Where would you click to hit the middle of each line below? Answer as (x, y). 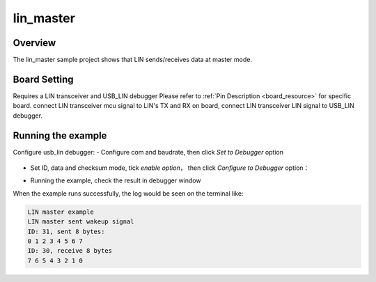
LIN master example (61, 212)
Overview (34, 43)
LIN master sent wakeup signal (81, 222)
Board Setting (43, 79)
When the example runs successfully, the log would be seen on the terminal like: (128, 193)
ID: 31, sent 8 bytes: (66, 231)
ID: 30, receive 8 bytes (70, 251)
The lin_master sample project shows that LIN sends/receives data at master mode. (132, 60)
